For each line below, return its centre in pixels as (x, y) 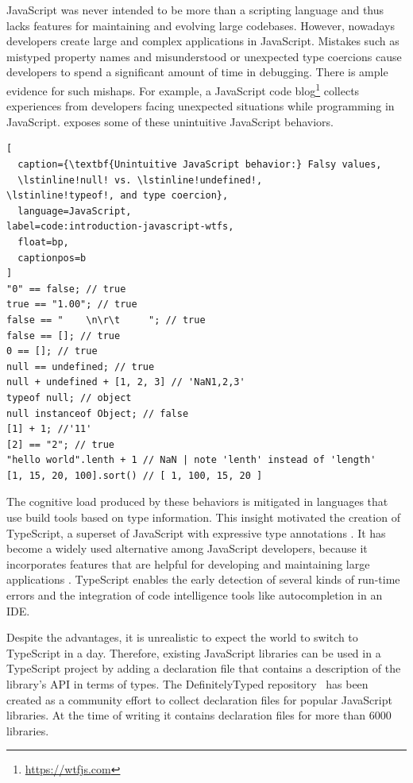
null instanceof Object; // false (98, 413)
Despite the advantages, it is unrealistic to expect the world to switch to (182, 637)
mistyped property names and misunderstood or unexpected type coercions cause (204, 56)
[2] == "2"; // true (61, 444)
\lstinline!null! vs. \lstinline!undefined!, (140, 180)
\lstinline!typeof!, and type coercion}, (118, 196)
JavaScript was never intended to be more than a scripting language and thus (195, 10)
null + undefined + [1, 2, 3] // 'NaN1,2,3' (126, 382)
